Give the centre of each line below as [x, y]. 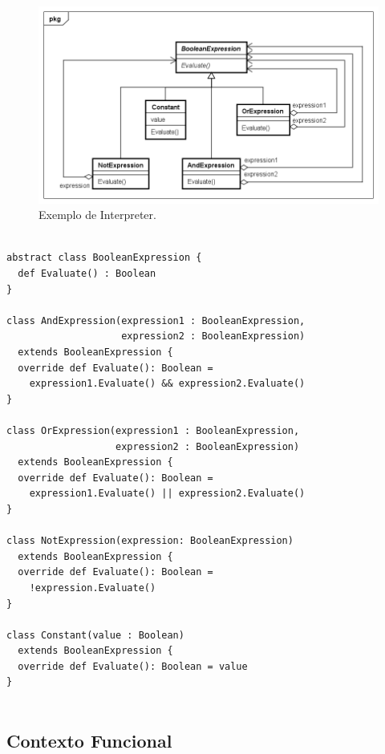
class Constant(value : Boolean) [95, 635]
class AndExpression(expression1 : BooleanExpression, [156, 320]
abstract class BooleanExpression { [104, 258]
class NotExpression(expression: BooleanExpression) [150, 541]
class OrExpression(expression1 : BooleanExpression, [153, 430]
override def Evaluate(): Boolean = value [133, 666]
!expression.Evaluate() [93, 588]
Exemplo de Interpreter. [97, 215]
